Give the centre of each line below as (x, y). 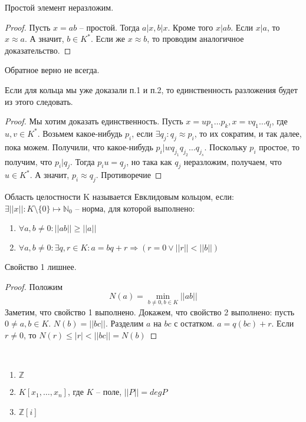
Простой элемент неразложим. (59, 7)
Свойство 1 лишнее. (41, 267)
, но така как (149, 161)
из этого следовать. (39, 101)
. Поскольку (226, 146)
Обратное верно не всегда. (52, 70)
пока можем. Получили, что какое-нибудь (79, 146)
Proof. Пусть (28, 27)
